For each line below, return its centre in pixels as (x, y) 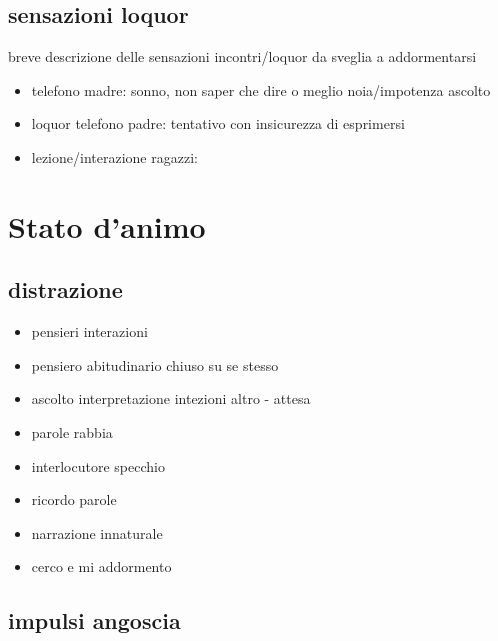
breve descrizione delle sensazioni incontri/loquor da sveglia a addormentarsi (242, 56)
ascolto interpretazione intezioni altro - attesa (171, 398)
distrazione (65, 289)
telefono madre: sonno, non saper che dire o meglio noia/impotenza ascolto (261, 89)
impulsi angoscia (94, 620)
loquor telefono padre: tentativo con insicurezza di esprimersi (218, 123)
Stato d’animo (107, 225)
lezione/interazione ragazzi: (114, 156)
